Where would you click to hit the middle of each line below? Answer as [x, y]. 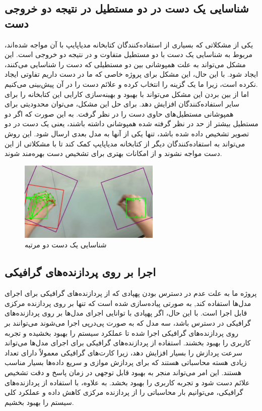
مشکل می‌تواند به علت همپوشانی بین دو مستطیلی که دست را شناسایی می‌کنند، [125, 64]
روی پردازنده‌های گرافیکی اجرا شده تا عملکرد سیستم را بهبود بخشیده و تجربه [122, 332]
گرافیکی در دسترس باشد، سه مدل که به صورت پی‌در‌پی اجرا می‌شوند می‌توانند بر [128, 322]
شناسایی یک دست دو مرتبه [66, 245]
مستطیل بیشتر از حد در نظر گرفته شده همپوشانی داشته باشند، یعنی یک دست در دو [132, 123]
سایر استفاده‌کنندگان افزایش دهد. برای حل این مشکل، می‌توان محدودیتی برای [122, 104]
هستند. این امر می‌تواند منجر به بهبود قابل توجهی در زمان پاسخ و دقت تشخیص [123, 372]
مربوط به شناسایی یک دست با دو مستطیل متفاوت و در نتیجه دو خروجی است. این [129, 54]
